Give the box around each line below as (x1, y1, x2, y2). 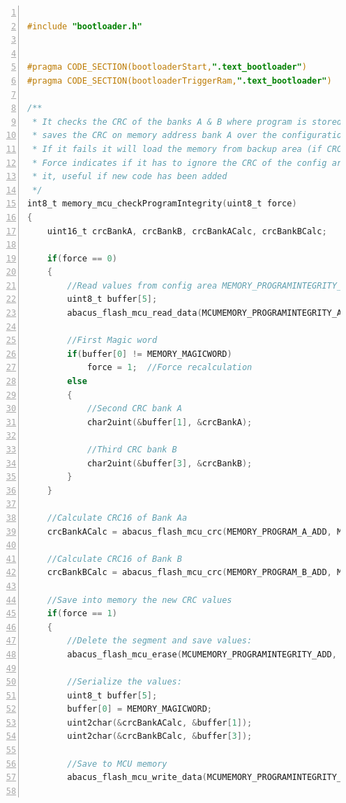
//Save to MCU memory (67, 758, 167, 769)
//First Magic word (67, 335, 158, 346)
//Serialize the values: (67, 677, 182, 687)
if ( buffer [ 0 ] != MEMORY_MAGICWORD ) (67, 349, 232, 359)
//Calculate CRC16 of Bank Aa (47, 512, 188, 523)
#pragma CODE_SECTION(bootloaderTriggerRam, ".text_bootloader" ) (27, 75, 332, 86)
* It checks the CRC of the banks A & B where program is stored (32, 116, 343, 127)
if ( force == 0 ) (47, 253, 117, 263)
